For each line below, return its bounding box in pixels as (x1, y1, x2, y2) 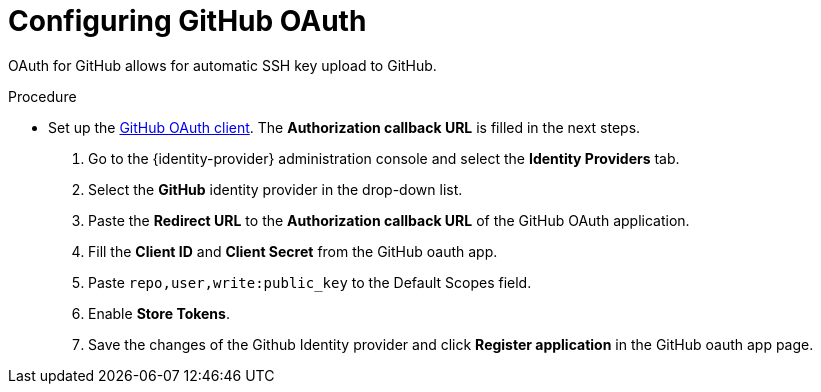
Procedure (8, 87, 77, 105)
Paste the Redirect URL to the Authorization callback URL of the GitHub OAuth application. (88, 211, 690, 229)
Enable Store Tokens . (88, 304, 230, 322)
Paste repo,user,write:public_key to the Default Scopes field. (88, 273, 532, 291)
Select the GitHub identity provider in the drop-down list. (88, 180, 463, 198)
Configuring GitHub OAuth (8, 4, 367, 38)
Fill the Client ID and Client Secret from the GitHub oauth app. (88, 242, 498, 260)
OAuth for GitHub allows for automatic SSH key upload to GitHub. (8, 56, 437, 74)
